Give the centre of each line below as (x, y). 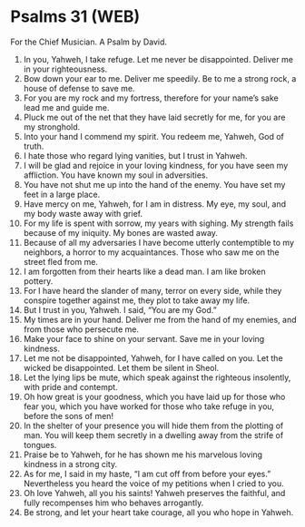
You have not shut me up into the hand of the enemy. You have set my (154, 184)
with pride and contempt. (70, 386)
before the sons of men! (69, 415)
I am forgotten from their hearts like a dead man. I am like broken (144, 271)
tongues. (40, 444)
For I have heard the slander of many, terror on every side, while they (152, 290)
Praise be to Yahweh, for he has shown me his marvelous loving (143, 454)
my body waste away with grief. (83, 213)
